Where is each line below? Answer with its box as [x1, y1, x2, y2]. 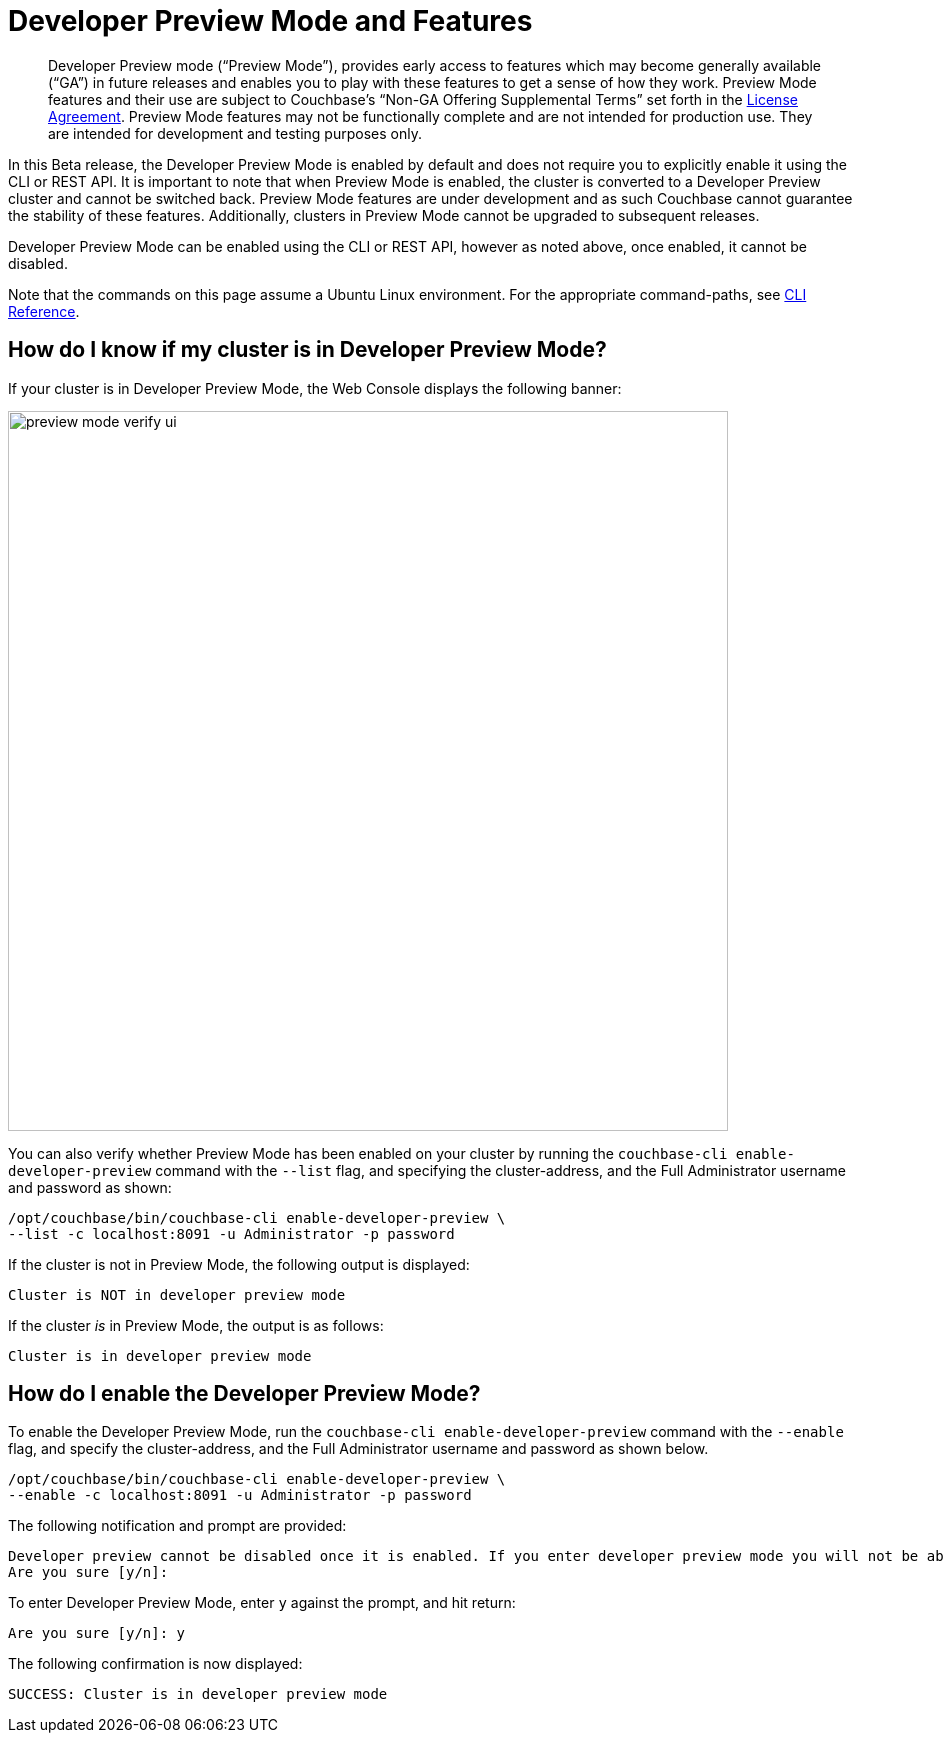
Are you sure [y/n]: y [8, 1625, 186, 1642]
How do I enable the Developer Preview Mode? [8, 1381, 481, 1407]
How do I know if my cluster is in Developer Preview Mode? [8, 337, 607, 363]
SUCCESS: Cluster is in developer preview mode [8, 1686, 388, 1703]
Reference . [8, 302, 80, 320]
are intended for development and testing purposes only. [48, 124, 422, 142]
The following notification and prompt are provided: [8, 1517, 347, 1535]
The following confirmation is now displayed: [8, 1655, 303, 1673]
